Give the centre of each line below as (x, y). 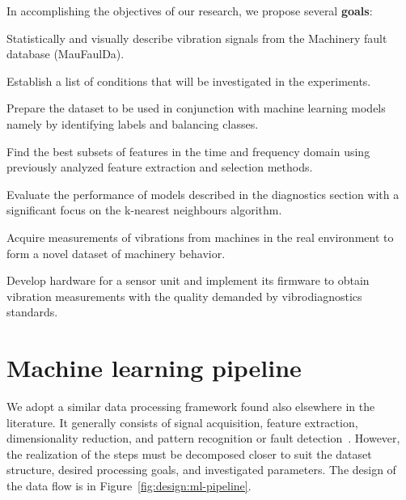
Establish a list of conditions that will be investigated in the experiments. (189, 81)
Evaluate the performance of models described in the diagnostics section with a (203, 194)
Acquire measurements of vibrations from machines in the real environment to (200, 237)
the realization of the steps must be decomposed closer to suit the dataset (189, 453)
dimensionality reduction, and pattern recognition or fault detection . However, (203, 438)
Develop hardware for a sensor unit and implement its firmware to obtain (188, 280)
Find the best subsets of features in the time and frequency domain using (188, 151)
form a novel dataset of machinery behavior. (116, 253)
